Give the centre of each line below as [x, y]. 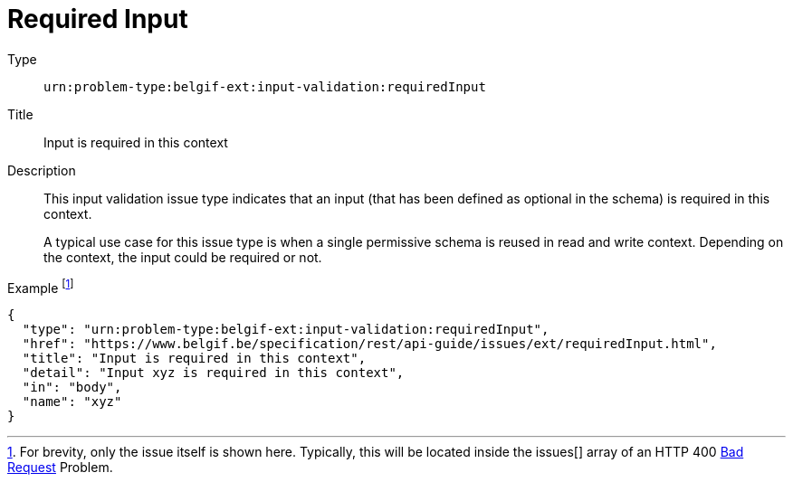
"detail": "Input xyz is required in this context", [213, 373]
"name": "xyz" [72, 402]
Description [42, 170]
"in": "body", [72, 387]
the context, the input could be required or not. [183, 257]
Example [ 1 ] [41, 286]
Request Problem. [60, 468]
